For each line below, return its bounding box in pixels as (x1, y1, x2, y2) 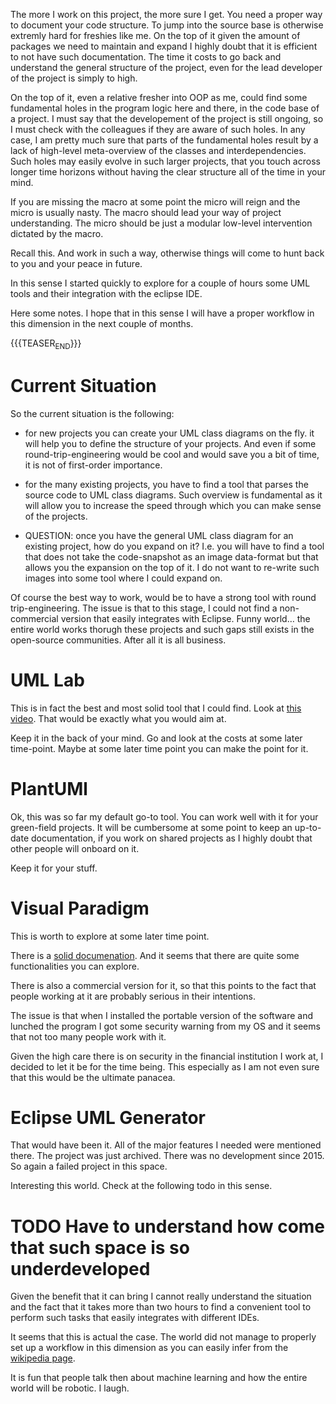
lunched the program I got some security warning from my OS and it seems (10, 1020, 321, 1032)
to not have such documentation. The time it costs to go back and (10, 51, 282, 63)
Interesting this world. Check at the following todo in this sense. (10, 1180, 273, 1192)
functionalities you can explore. (10, 960, 140, 972)
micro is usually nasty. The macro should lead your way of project (10, 207, 282, 218)
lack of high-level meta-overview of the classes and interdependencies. (10, 145, 307, 156)
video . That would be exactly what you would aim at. (10, 712, 227, 724)
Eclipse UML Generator (10, 1106, 206, 1129)
